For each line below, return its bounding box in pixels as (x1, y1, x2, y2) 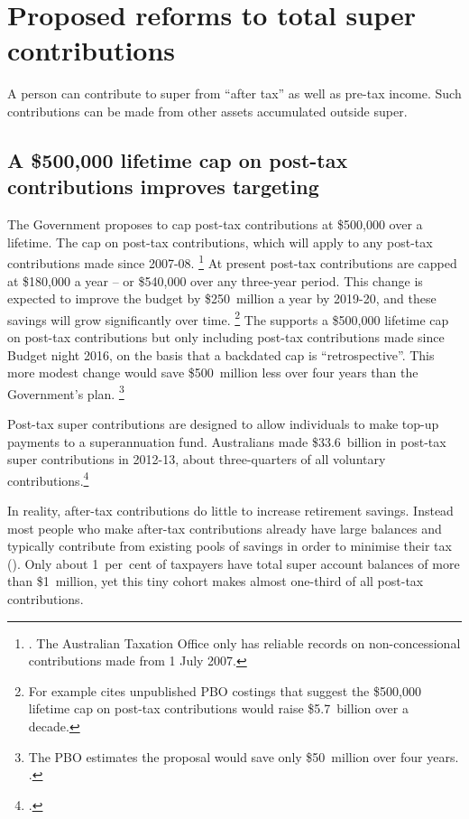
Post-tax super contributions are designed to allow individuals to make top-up (7, 414, 439, 433)
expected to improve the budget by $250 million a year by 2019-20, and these (7, 289, 437, 308)
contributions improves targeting (7, 172, 319, 200)
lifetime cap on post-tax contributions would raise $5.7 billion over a (28, 699, 409, 718)
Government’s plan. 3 (7, 381, 124, 403)
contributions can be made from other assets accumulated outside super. (7, 101, 408, 120)
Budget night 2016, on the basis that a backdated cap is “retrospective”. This (7, 345, 435, 364)
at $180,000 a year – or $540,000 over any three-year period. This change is (7, 271, 423, 290)
